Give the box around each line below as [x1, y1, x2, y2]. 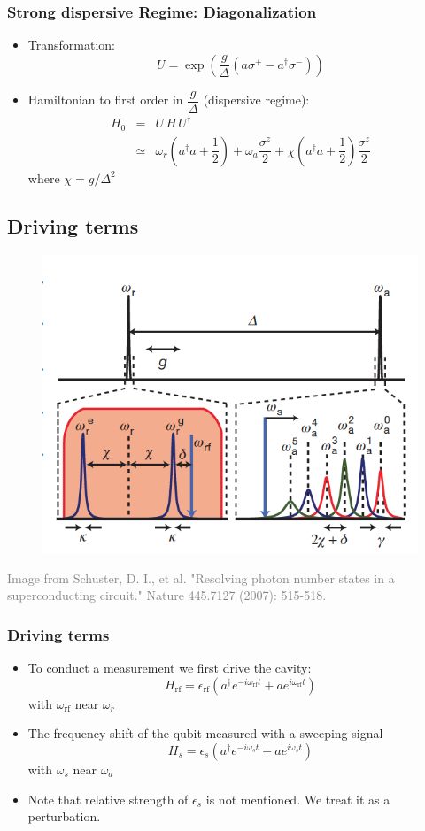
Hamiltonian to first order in [27, 90, 183, 109]
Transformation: [27, 35, 115, 54]
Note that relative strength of [27, 789, 189, 808]
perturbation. [27, 807, 101, 826]
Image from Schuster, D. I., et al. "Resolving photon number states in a [7, 568, 395, 587]
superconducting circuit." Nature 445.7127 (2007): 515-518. [7, 586, 327, 604]
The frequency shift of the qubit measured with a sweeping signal [27, 724, 383, 743]
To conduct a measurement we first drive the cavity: [27, 658, 312, 677]
